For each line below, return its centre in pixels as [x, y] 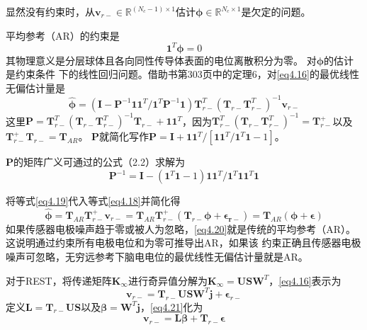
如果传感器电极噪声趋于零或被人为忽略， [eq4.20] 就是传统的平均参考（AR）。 [181, 228]
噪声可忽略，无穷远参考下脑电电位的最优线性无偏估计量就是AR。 [157, 257]
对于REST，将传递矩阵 [59, 280]
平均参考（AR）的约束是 [63, 35]
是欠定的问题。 [276, 11]
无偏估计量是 [35, 87]
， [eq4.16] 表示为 [305, 280]
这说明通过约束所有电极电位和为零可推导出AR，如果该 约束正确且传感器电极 [183, 243]
